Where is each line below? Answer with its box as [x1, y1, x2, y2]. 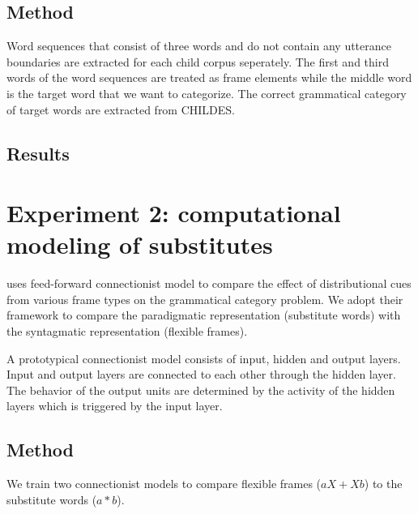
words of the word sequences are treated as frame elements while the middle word [6, 69, 412, 86]
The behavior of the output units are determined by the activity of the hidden [6, 381, 395, 398]
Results [6, 140, 70, 165]
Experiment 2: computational [6, 196, 341, 229]
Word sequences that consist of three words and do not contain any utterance [6, 37, 391, 54]
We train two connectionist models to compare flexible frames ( [6, 475, 322, 492]
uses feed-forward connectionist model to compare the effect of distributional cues [6, 275, 412, 292]
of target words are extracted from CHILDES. [6, 101, 236, 118]
